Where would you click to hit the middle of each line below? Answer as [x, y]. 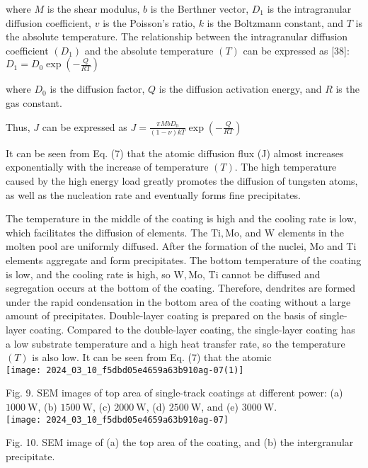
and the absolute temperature [149, 50]
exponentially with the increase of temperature [107, 167]
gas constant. [34, 102]
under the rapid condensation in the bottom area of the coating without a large [178, 301]
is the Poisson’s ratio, [149, 22]
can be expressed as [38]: [296, 50]
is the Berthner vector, [200, 8]
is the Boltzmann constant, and [275, 22]
